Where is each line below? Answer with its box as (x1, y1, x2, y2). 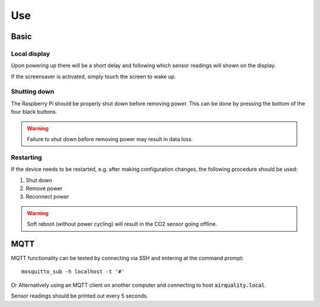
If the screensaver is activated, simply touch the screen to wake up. (11, 73, 176, 80)
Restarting (11, 153, 42, 161)
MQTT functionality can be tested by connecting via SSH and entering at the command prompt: (11, 255, 244, 262)
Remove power (25, 184, 63, 192)
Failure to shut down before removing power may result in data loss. (27, 136, 193, 143)
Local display (11, 49, 50, 57)
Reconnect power (25, 193, 69, 200)
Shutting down (11, 88, 55, 96)
